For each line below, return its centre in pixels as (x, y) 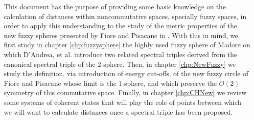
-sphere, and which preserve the (169, 83)
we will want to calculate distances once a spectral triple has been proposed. (118, 111)
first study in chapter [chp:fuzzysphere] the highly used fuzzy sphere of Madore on (127, 45)
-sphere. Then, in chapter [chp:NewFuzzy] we (168, 64)
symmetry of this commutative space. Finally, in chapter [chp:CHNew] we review (125, 92)
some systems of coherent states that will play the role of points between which (123, 102)
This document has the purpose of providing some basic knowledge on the (115, 6)
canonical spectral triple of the (50, 64)
